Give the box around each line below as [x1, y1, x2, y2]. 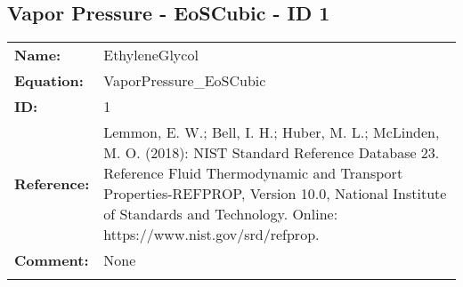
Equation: [14, 70, 84, 92]
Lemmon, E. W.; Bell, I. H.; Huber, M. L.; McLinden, [103, 122, 440, 143]
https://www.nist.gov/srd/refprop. [103, 224, 320, 245]
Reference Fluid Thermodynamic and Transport [103, 163, 403, 184]
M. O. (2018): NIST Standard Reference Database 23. [103, 142, 440, 163]
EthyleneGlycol [103, 44, 199, 66]
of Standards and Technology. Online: [103, 203, 338, 225]
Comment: [14, 250, 89, 271]
